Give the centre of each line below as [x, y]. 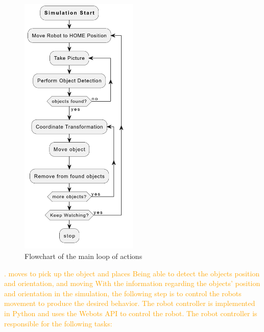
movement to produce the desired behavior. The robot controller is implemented [130, 303]
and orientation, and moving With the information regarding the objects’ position [132, 283]
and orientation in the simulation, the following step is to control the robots [123, 293]
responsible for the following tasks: [58, 323]
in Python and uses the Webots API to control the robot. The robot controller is [131, 313]
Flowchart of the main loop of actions [83, 256]
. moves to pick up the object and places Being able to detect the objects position [132, 273]
